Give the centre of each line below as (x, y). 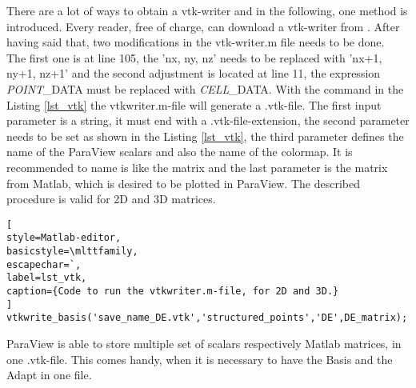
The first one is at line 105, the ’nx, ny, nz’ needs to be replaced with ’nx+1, (194, 57)
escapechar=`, (44, 264)
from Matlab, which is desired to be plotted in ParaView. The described (183, 183)
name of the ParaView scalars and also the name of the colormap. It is (180, 152)
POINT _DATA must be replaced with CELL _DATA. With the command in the (205, 88)
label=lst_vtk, (47, 278)
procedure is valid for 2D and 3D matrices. (111, 199)
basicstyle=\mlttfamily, (72, 252)
